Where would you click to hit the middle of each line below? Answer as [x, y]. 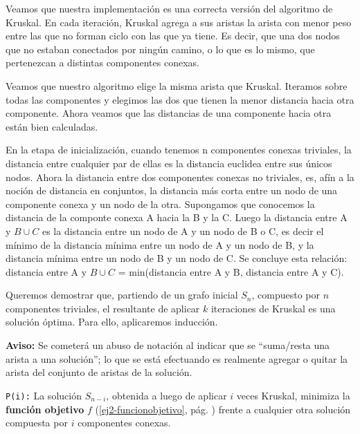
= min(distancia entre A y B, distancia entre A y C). [231, 271]
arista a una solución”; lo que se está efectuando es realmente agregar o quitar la [177, 358]
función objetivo [45, 409]
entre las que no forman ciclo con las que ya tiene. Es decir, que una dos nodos [173, 36]
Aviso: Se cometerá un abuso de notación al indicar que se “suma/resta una [168, 345]
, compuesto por [286, 295]
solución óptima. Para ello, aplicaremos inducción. [112, 322]
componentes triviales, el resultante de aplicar [103, 308]
